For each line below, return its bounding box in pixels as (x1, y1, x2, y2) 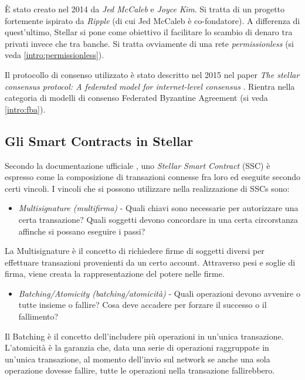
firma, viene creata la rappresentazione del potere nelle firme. (5, 267, 225, 280)
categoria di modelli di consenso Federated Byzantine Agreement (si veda (5, 91, 268, 104)
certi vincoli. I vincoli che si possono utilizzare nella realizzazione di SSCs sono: (5, 182, 290, 194)
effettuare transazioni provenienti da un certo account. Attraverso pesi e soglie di (5, 256, 296, 268)
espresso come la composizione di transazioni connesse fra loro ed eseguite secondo (5, 171, 300, 183)
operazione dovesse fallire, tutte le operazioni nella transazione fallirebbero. (5, 364, 275, 376)
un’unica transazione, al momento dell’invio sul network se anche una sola (5, 352, 270, 365)
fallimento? (18, 310, 59, 323)
